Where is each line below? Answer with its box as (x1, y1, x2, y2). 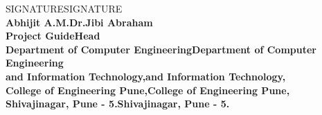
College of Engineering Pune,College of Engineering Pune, (6, 82, 290, 97)
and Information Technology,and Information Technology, (6, 69, 286, 83)
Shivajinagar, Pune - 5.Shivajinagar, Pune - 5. (6, 96, 230, 111)
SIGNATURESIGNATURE (6, 1, 123, 15)
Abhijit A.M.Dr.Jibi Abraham (6, 15, 153, 29)
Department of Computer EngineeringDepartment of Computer (6, 42, 316, 56)
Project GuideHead (6, 28, 100, 43)
